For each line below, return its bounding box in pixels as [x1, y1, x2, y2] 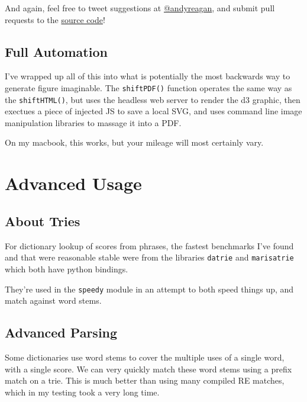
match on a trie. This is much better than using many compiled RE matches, [5, 374, 285, 387]
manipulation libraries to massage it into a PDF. [5, 116, 182, 128]
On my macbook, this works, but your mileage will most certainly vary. [5, 136, 264, 149]
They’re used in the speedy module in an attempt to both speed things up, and [5, 282, 294, 295]
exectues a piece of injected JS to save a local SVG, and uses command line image [5, 105, 302, 117]
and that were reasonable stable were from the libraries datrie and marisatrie [5, 251, 294, 263]
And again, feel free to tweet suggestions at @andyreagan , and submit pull [5, 2, 275, 14]
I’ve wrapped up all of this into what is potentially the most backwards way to [5, 70, 290, 82]
